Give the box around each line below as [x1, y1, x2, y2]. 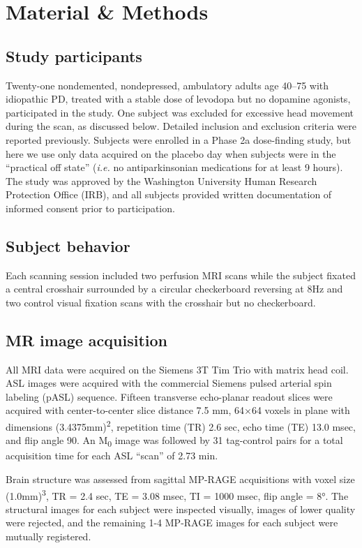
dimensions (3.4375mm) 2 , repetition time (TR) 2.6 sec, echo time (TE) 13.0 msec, [6, 417, 356, 434]
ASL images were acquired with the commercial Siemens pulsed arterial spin [6, 376, 332, 390]
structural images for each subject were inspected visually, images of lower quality [6, 501, 356, 516]
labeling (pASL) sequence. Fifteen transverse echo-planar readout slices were [6, 389, 333, 403]
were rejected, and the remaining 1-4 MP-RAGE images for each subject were [6, 515, 338, 530]
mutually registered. [6, 529, 91, 544]
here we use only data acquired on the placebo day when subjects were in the [6, 146, 336, 161]
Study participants [6, 45, 142, 66]
